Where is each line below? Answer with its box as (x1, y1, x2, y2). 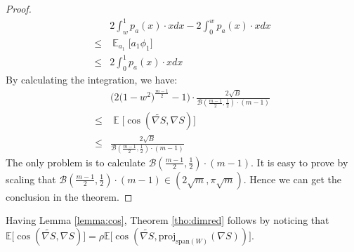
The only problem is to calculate (6, 154, 145, 169)
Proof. (6, 1, 32, 15)
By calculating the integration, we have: (6, 72, 178, 87)
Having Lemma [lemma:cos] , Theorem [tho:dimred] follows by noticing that (6, 213, 329, 227)
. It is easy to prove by (251, 154, 348, 169)
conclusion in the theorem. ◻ (6, 189, 133, 204)
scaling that (6, 171, 56, 186)
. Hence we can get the (243, 171, 341, 186)
